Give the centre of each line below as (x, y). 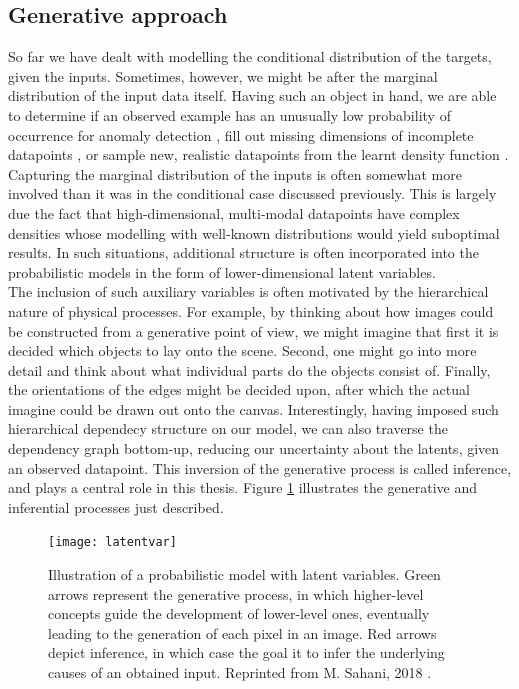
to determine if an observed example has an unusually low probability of (229, 114)
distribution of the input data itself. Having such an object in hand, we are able (252, 95)
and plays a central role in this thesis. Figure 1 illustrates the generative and (243, 487)
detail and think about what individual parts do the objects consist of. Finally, (249, 369)
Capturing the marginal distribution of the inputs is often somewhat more (235, 173)
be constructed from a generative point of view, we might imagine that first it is (253, 330)
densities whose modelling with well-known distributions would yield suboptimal (254, 232)
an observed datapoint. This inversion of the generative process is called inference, (260, 467)
